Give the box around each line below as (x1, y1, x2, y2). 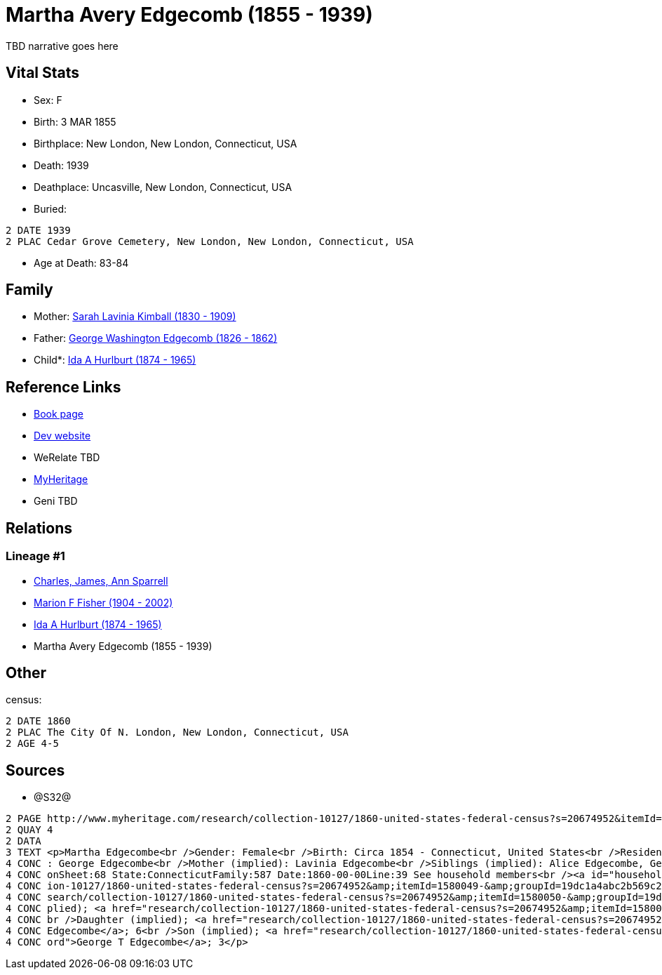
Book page (34, 408, 83, 420)
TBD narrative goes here (6, 39, 119, 52)
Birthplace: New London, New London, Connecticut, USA (34, 137, 297, 150)
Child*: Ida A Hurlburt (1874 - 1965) (34, 354, 196, 366)
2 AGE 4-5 (6, 738, 59, 750)
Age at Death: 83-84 (34, 256, 129, 269)
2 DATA (6, 835, 41, 847)
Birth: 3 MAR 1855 (34, 115, 116, 128)
